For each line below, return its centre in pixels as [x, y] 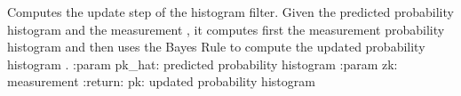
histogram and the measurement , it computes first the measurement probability [226, 29]
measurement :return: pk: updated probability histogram [161, 81]
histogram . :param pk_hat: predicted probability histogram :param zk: [203, 64]
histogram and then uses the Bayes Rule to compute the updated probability [216, 47]
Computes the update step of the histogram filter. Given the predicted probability [230, 12]
